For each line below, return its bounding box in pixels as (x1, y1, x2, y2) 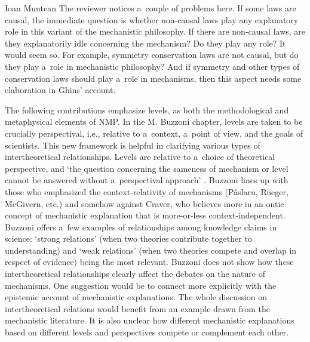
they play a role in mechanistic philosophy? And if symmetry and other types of (5, 60, 300, 72)
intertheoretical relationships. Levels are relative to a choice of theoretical (5, 150, 275, 163)
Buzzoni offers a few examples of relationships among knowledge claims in (5, 220, 277, 233)
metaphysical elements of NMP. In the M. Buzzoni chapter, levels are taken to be (5, 115, 303, 128)
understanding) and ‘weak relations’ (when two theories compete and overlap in (5, 244, 297, 256)
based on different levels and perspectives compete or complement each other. (5, 326, 289, 338)
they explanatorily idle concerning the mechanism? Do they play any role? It (5, 36, 286, 49)
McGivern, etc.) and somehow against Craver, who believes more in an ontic (5, 197, 284, 209)
